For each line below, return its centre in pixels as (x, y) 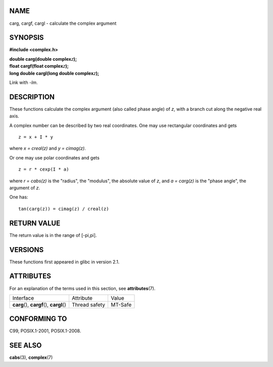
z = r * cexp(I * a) (44, 169)
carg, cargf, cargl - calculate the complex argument (63, 23)
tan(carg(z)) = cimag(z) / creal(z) (64, 209)
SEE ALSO (26, 345)
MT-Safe (121, 305)
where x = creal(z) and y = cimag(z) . (48, 148)
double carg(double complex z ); (43, 59)
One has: (19, 197)
